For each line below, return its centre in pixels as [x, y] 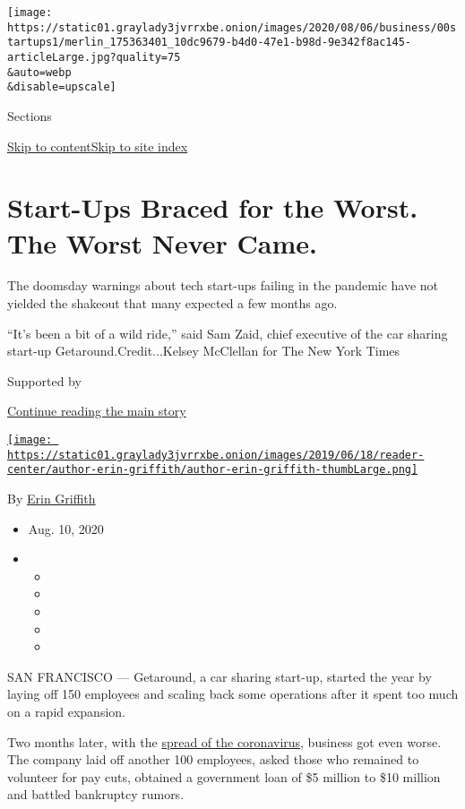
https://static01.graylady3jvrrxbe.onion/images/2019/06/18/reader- [216, 455]
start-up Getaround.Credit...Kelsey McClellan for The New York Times [204, 351]
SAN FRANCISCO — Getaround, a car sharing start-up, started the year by [220, 676]
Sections [30, 115]
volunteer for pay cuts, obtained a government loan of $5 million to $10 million [224, 776]
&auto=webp [39, 72]
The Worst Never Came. [162, 242]
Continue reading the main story [97, 411]
